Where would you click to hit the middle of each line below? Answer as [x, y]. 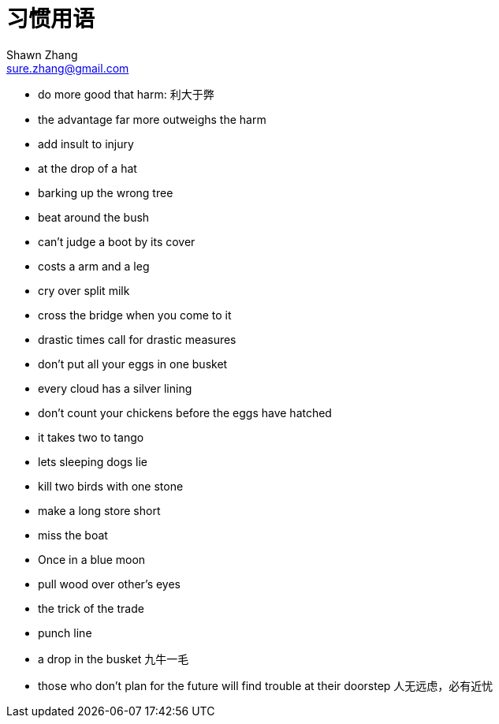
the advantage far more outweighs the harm [152, 119]
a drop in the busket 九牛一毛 [114, 659]
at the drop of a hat [88, 168]
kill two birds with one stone [111, 486]
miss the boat [73, 535]
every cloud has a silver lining [115, 388]
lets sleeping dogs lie [93, 461]
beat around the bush [94, 217]
